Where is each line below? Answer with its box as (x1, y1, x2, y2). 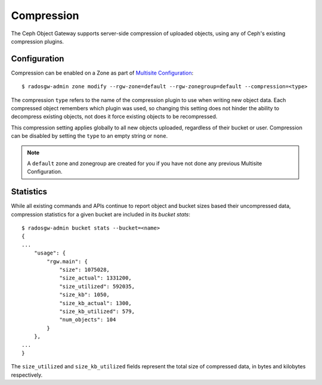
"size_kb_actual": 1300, (59, 300, 132, 306)
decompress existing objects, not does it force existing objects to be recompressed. (11, 113, 218, 120)
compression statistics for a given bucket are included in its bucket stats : (11, 210, 191, 218)
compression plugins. (11, 38, 64, 45)
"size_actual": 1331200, (59, 275, 132, 281)
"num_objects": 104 (59, 316, 116, 323)
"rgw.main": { (47, 258, 88, 265)
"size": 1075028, (59, 266, 110, 273)
